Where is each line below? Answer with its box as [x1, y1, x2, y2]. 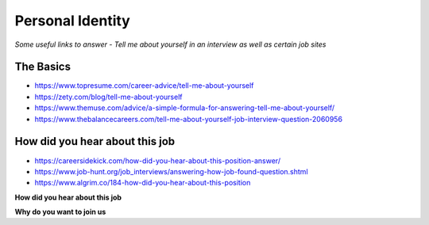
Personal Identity [14, 12, 130, 29]
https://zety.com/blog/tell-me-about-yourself [34, 92, 183, 101]
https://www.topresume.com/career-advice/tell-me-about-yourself [34, 81, 254, 90]
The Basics [14, 60, 71, 74]
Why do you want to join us [14, 207, 106, 217]
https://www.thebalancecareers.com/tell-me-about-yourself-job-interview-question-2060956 [34, 114, 343, 124]
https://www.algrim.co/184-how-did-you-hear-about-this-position [34, 178, 251, 188]
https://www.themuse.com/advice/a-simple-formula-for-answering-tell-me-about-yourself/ [34, 103, 335, 113]
